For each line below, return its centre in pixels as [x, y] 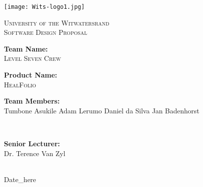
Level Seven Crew [33, 58]
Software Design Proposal [46, 32]
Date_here [20, 179]
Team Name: [26, 48]
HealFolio [20, 84]
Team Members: [32, 101]
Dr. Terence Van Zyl [35, 153]
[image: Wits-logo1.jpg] [44, 7]
